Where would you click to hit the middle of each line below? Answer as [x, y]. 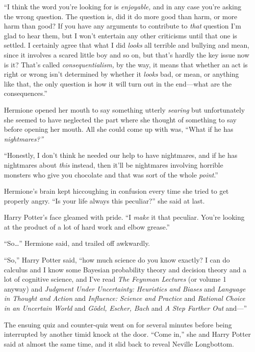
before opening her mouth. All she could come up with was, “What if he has [119, 129]
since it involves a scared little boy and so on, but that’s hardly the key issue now [127, 54]
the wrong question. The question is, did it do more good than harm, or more [121, 16]
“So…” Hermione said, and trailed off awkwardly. [77, 243]
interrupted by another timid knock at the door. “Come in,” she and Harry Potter [127, 334]
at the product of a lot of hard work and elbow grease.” [87, 226]
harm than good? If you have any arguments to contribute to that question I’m [123, 26]
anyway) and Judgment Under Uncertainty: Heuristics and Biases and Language [125, 288]
